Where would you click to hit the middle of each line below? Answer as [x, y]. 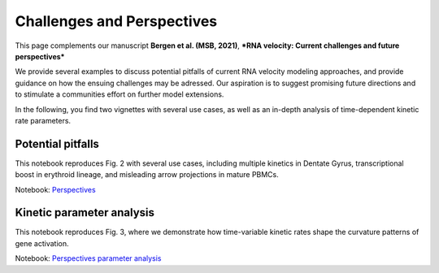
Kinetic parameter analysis [85, 212]
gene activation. [42, 243]
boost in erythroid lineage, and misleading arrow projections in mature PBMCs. [147, 175]
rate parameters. [43, 120]
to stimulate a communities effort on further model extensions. [120, 94]
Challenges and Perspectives [116, 21]
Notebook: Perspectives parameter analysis [88, 258]
